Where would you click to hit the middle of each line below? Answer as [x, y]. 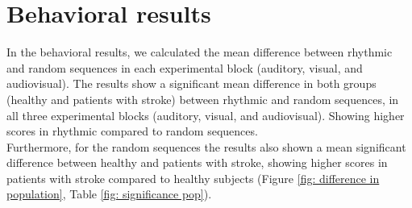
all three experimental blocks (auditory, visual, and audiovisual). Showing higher [206, 115]
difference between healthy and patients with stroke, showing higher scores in [197, 162]
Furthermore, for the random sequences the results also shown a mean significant [206, 146]
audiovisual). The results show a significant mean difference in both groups [191, 83]
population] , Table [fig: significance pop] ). [109, 194]
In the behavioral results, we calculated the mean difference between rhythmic [200, 52]
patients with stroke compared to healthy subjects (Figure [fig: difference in [193, 178]
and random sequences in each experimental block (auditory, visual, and [185, 67]
